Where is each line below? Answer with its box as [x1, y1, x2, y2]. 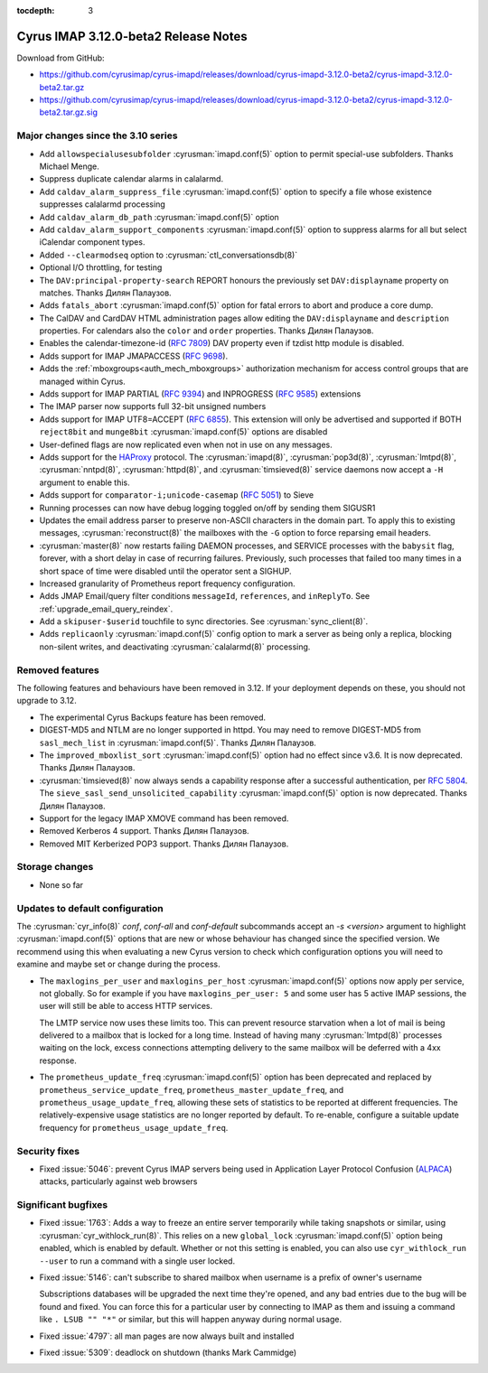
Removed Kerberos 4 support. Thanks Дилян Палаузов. [39, 826, 249, 836]
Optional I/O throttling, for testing [39, 262, 163, 273]
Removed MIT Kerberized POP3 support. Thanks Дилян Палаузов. [39, 838, 289, 849]
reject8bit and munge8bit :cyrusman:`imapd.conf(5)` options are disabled [39, 426, 328, 437]
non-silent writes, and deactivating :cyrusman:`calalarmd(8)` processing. [39, 641, 311, 652]
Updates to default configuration [16, 901, 164, 914]
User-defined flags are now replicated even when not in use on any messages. [39, 439, 333, 450]
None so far [39, 879, 84, 890]
